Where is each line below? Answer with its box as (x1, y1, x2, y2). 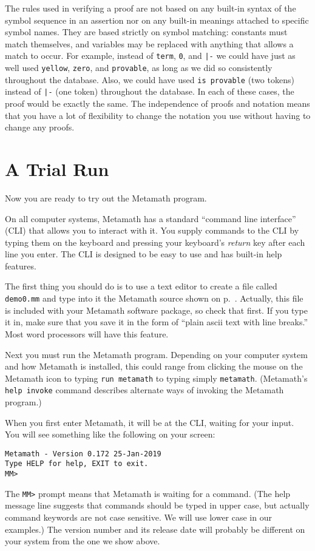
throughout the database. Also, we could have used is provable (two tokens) (5, 73, 294, 86)
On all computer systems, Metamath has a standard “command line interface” (5, 212, 296, 225)
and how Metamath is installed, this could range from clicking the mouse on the (5, 360, 303, 373)
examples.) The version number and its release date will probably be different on (5, 522, 305, 535)
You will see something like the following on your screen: (5, 428, 215, 441)
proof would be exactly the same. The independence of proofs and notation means (5, 97, 310, 109)
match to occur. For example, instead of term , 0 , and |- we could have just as (5, 49, 296, 62)
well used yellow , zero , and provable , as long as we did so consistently (5, 61, 273, 74)
